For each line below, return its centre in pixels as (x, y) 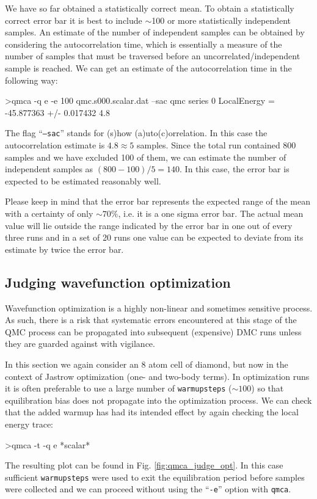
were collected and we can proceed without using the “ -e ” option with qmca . (148, 489)
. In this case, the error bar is (235, 169)
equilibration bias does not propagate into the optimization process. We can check (158, 400)
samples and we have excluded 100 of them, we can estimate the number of (146, 157)
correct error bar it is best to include (74, 20)
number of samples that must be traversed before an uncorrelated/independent (153, 56)
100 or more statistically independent (221, 20)
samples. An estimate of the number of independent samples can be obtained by (155, 32)
